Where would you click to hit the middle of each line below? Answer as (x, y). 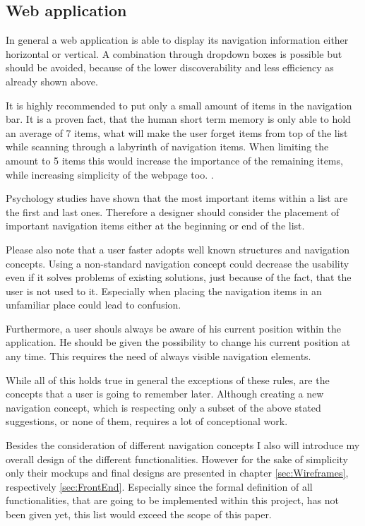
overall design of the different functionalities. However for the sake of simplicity (177, 459)
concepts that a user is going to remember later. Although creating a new (165, 394)
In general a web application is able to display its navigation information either (177, 40)
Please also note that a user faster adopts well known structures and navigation (178, 249)
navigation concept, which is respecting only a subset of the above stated (163, 407)
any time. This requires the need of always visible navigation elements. (158, 356)
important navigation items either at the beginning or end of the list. (155, 226)
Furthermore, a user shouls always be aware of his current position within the (173, 328)
